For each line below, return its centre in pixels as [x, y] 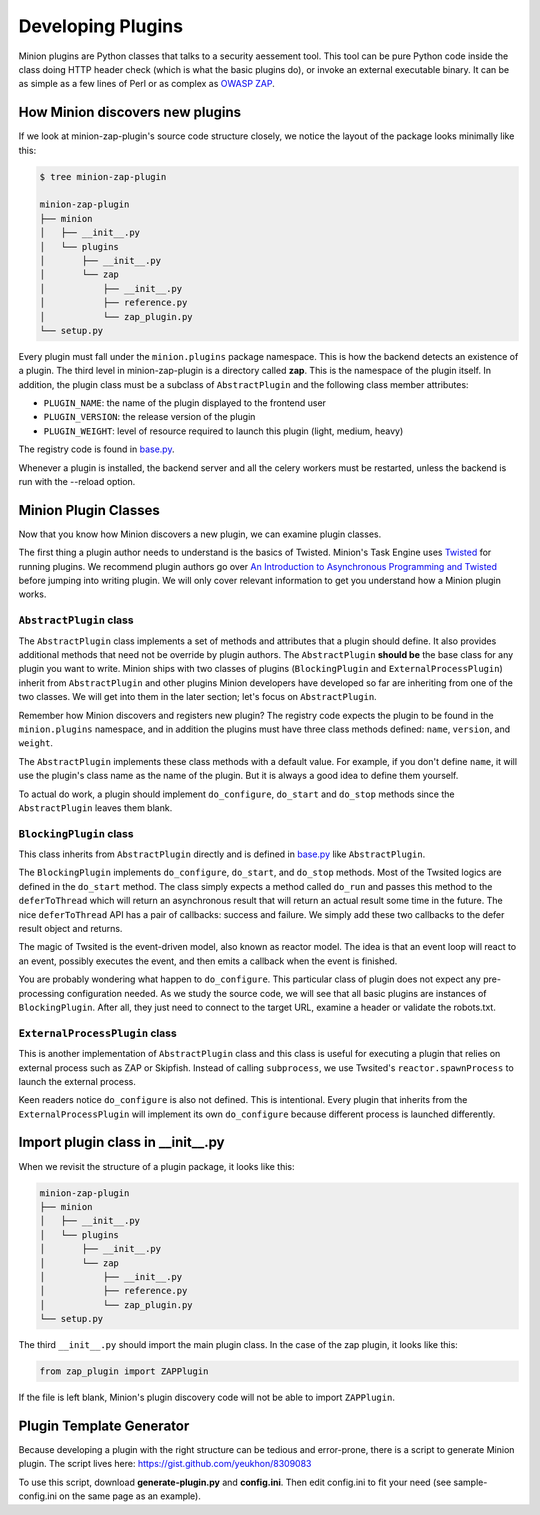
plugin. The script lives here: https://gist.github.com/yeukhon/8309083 [165, 1464]
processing [41, 993]
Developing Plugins [101, 26]
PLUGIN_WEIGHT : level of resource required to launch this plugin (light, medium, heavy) [223, 431]
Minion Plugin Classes [89, 510]
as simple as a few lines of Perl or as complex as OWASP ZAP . [146, 84]
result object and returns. [70, 929]
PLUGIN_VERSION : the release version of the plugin [149, 417]
